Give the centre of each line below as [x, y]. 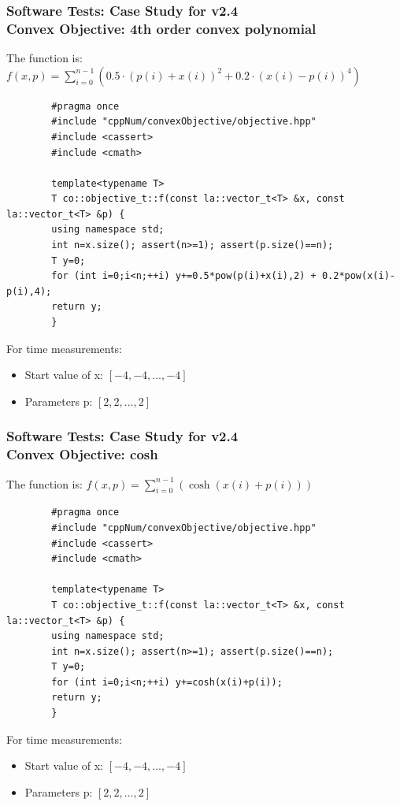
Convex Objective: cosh [82, 454]
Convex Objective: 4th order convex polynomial [161, 28]
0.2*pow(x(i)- [358, 276]
